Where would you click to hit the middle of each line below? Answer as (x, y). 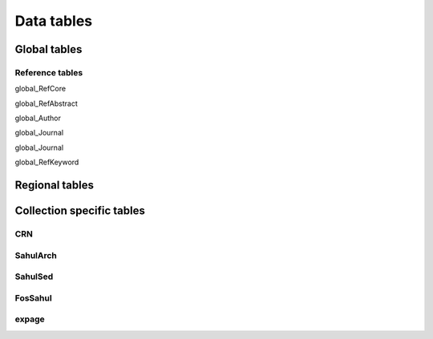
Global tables (49, 49)
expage (30, 319)
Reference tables (49, 72)
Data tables (53, 21)
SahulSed (34, 276)
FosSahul (33, 298)
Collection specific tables (80, 211)
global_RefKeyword (47, 162)
